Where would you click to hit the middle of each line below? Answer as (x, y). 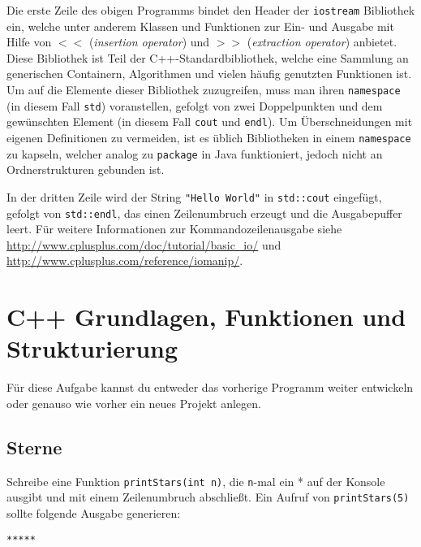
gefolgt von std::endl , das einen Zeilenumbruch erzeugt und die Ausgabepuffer (204, 213)
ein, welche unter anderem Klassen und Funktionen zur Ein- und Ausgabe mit (200, 26)
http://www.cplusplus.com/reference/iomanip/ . (125, 260)
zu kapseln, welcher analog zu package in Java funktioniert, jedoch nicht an (195, 153)
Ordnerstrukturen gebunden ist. (86, 169)
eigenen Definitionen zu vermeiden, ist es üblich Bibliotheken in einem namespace (209, 137)
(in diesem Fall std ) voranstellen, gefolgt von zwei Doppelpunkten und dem (195, 105)
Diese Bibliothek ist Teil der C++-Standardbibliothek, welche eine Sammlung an (208, 57)
